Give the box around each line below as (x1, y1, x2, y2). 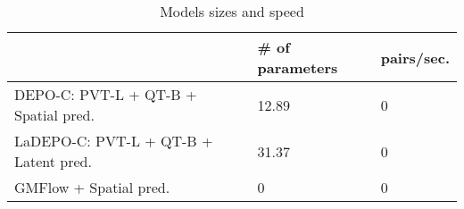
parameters (257, 57, 338, 78)
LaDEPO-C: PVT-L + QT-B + (14, 130, 213, 151)
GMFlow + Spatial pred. (14, 177, 170, 197)
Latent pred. (14, 151, 92, 171)
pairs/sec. (380, 46, 450, 68)
